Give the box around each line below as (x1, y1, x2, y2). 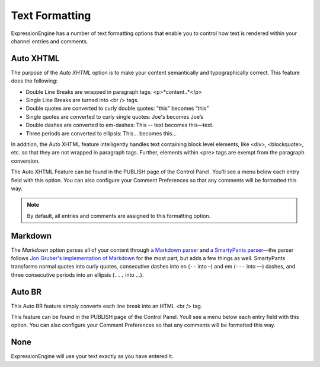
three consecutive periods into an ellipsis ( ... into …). (11, 271, 144, 279)
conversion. (11, 157, 40, 164)
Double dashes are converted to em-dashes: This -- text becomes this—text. (25, 122, 214, 129)
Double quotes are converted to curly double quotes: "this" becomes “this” (25, 105, 209, 112)
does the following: (11, 77, 58, 84)
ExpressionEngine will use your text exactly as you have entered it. (11, 353, 174, 360)
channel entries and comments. (11, 37, 88, 45)
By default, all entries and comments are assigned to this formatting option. (27, 212, 211, 219)
